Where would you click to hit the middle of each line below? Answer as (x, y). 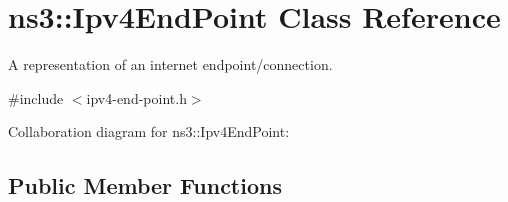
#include (36, 97)
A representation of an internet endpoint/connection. (170, 64)
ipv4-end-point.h (136, 97)
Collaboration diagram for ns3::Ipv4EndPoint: (149, 131)
